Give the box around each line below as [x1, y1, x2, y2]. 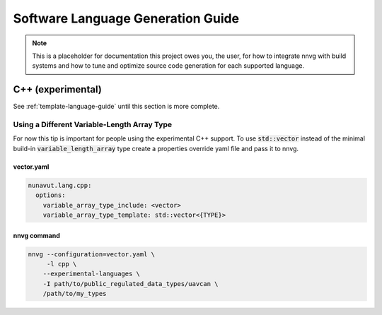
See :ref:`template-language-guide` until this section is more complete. [13, 102, 220, 111]
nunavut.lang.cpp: [28, 181, 92, 189]
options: [35, 191, 66, 199]
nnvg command [13, 231, 60, 239]
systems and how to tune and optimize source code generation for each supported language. [32, 61, 304, 70]
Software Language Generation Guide [13, 11, 240, 26]
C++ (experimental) [13, 83, 102, 95]
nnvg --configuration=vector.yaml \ [28, 250, 156, 258]
